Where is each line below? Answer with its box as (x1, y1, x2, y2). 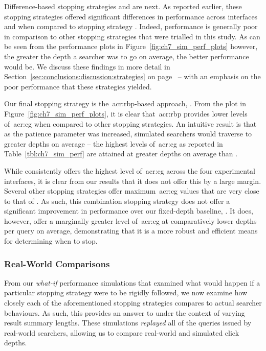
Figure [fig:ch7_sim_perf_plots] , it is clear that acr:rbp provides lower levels (4, 108, 248, 119)
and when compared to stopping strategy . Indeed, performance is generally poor (4, 21, 258, 32)
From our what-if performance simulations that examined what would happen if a (4, 277, 260, 288)
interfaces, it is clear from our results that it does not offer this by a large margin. (4, 175, 261, 186)
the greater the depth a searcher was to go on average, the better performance (4, 51, 249, 61)
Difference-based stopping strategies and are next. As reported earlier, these (4, 1, 242, 11)
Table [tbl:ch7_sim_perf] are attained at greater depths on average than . (4, 148, 238, 159)
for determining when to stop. (4, 236, 98, 246)
